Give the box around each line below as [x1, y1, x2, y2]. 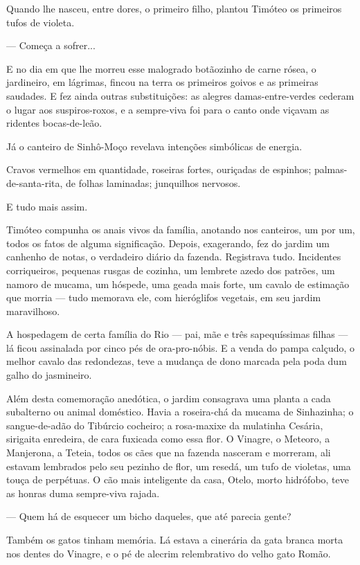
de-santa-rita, [6, 175, 63, 190]
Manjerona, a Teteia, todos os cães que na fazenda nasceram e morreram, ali [6, 445, 331, 460]
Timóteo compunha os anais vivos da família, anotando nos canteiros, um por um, [6, 222, 355, 237]
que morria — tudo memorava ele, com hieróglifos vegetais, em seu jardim [6, 290, 321, 305]
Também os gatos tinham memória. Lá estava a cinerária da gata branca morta [6, 532, 343, 546]
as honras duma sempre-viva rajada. [6, 485, 160, 500]
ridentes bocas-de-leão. [6, 116, 102, 130]
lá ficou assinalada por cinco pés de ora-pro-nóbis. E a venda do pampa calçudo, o [6, 340, 355, 355]
